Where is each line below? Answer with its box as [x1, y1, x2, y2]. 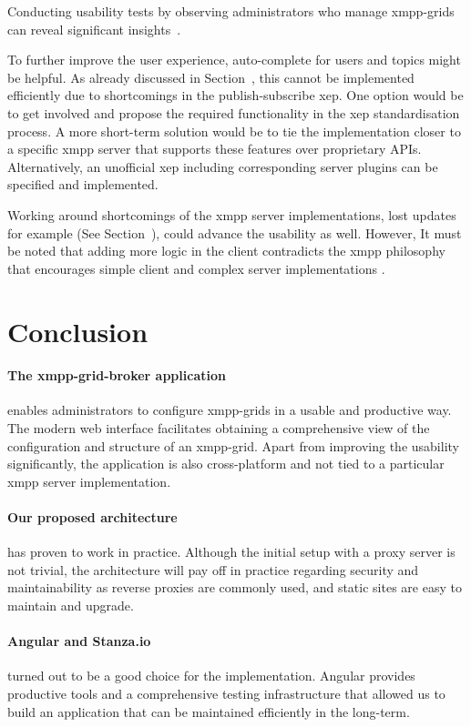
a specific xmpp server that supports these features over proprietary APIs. [7, 139, 422, 158]
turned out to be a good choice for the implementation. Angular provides [7, 666, 415, 685]
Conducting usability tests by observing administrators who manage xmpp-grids [7, 2, 455, 20]
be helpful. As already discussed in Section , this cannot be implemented [7, 67, 415, 86]
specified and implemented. [7, 175, 159, 194]
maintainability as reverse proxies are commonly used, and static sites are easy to [7, 578, 462, 597]
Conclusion [7, 312, 148, 349]
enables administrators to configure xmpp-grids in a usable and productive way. [7, 400, 452, 419]
